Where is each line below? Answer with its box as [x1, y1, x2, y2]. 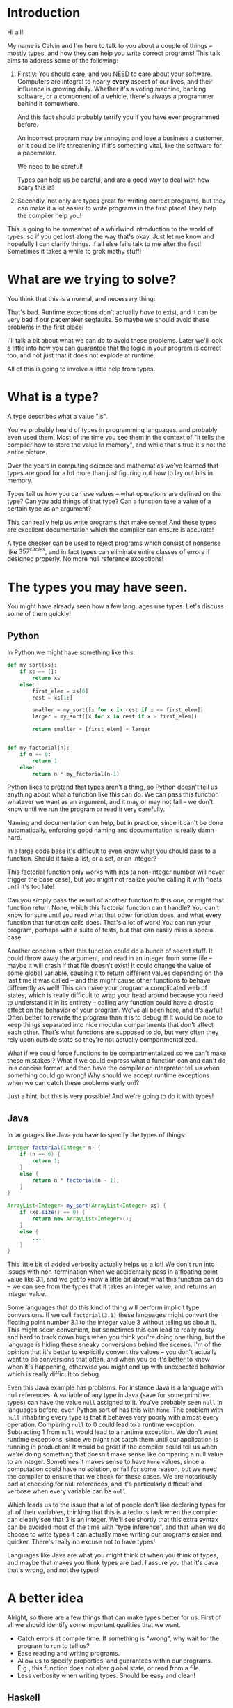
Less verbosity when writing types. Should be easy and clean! [17, 1671, 196, 1680]
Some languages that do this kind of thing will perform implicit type [7, 1303, 200, 1311]
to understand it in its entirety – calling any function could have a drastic [7, 999, 214, 1007]
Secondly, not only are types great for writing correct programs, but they [17, 197, 226, 205]
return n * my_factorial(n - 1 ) [32, 770, 120, 778]
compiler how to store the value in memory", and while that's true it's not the [7, 440, 227, 449]
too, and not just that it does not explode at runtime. [7, 351, 156, 360]
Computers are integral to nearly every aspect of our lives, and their [17, 77, 213, 85]
